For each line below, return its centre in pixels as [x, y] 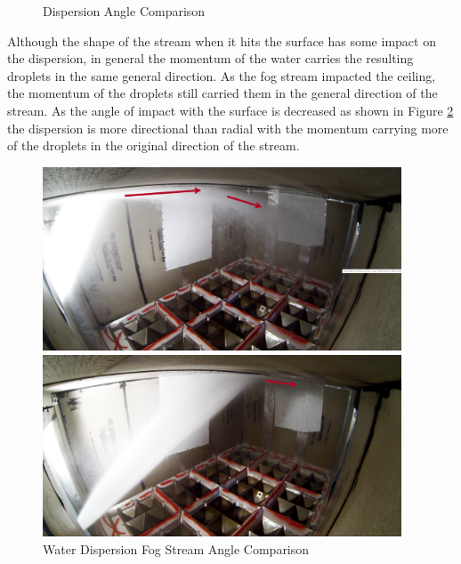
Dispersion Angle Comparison [124, 11]
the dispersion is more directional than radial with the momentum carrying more [228, 128]
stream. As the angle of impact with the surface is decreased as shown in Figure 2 [230, 110]
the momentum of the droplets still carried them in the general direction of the [222, 93]
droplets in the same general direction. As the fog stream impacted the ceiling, [222, 75]
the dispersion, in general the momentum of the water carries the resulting [210, 58]
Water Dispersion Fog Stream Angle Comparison [176, 548]
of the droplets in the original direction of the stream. [154, 145]
